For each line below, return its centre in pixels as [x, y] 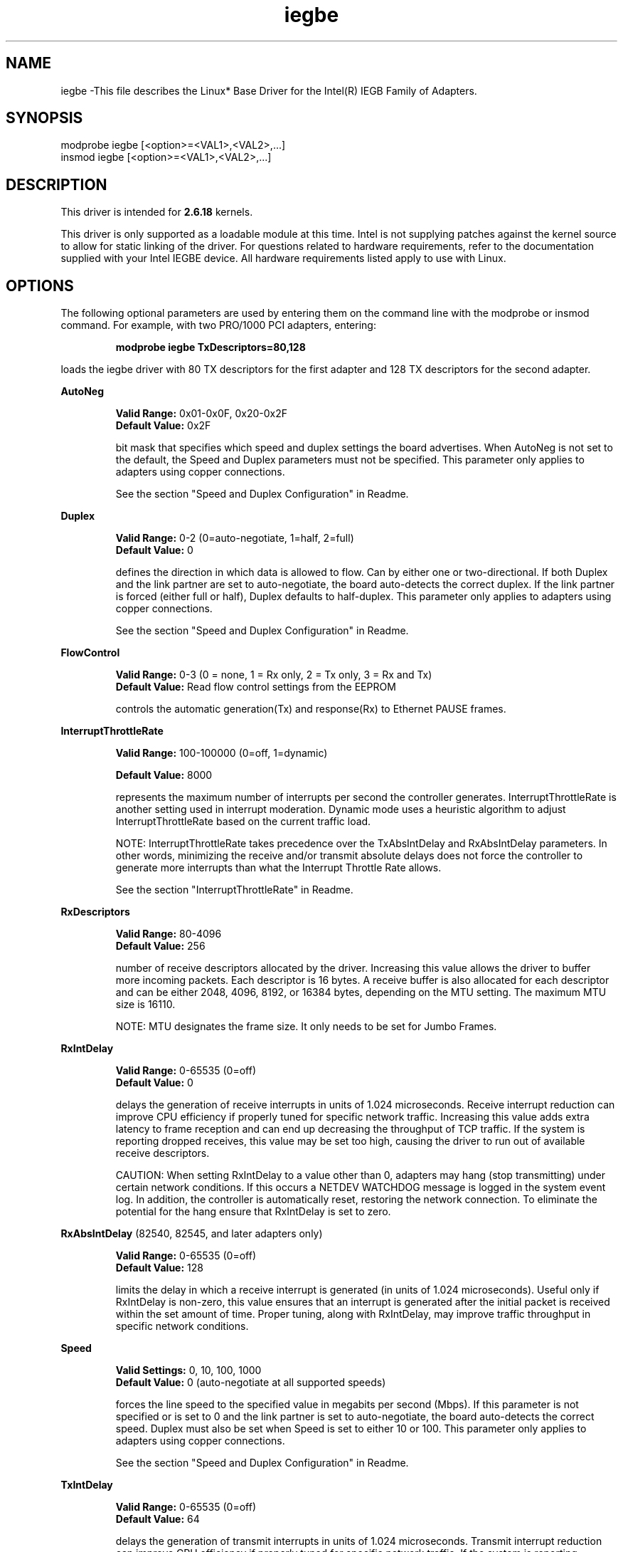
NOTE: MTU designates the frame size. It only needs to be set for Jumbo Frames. [306, 1027]
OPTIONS [40, 285]
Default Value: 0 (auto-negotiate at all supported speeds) [251, 1383]
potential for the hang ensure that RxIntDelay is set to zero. [253, 1212]
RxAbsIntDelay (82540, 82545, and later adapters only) [192, 1234]
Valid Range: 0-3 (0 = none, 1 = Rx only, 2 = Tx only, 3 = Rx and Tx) [274, 675]
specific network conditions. [182, 1326]
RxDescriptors [95, 912]
